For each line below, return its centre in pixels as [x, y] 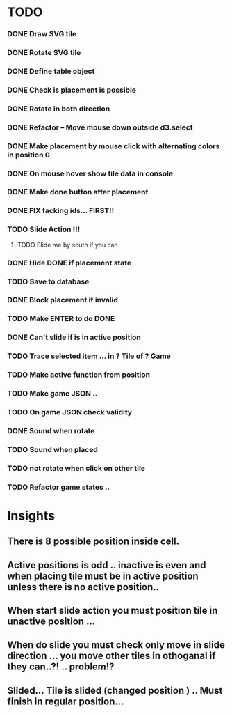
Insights [31, 515]
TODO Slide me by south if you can [67, 245]
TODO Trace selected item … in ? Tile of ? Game [89, 356]
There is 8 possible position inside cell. [93, 542]
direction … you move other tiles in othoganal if [111, 656]
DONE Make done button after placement [78, 192]
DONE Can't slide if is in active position [74, 337]
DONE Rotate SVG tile [44, 53]
